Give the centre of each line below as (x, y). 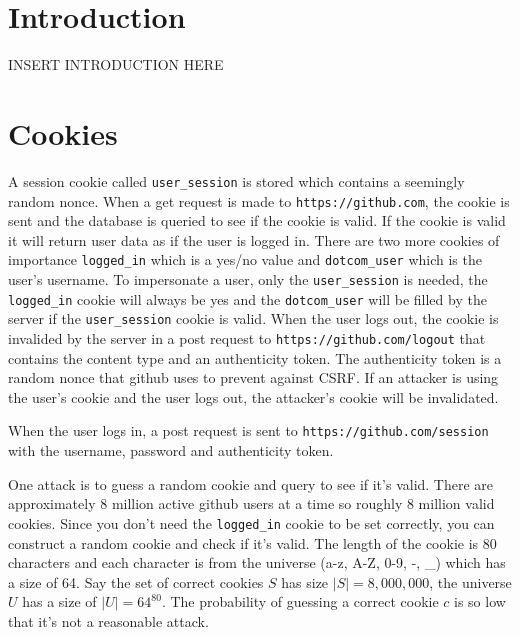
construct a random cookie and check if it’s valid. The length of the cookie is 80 (252, 542)
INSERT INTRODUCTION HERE (116, 64)
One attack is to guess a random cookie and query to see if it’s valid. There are (251, 483)
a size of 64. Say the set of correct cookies (136, 581)
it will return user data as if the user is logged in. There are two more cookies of (254, 239)
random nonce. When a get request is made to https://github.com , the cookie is (259, 200)
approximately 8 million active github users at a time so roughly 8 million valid (251, 503)
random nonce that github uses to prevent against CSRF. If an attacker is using (253, 377)
